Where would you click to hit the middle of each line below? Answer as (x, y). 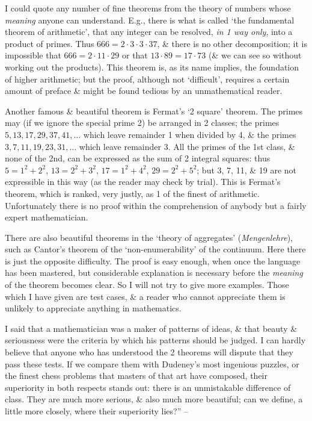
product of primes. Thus (50, 43)
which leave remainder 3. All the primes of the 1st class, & (187, 146)
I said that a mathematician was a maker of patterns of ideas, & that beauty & (151, 328)
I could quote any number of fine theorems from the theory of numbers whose (148, 8)
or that (135, 55)
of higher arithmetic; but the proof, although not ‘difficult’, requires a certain (147, 79)
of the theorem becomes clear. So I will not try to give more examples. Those (147, 285)
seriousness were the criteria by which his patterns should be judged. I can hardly (155, 340)
